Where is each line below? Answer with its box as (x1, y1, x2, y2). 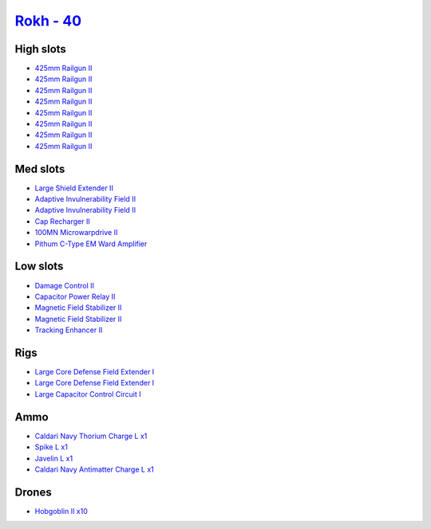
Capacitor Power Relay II (34, 292, 116, 301)
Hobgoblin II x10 (34, 506, 88, 515)
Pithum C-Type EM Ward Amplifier (34, 239, 148, 249)
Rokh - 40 (14, 12, 82, 29)
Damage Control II (34, 280, 95, 290)
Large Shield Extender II (34, 183, 113, 193)
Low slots (14, 260, 64, 273)
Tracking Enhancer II (34, 325, 103, 335)
